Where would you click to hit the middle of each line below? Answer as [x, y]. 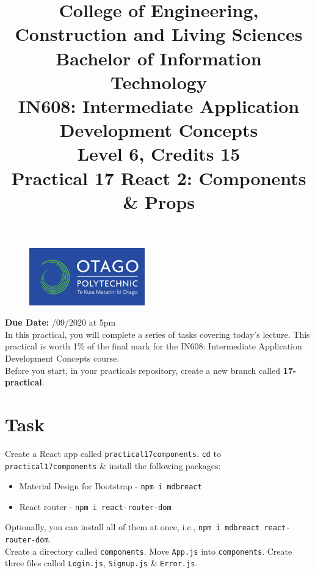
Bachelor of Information [159, 58]
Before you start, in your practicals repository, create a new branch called [143, 370]
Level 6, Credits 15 [159, 154]
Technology [159, 82]
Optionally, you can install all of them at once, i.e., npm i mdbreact [132, 527]
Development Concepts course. [62, 358]
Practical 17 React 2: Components [159, 177]
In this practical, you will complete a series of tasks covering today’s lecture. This [157, 334]
